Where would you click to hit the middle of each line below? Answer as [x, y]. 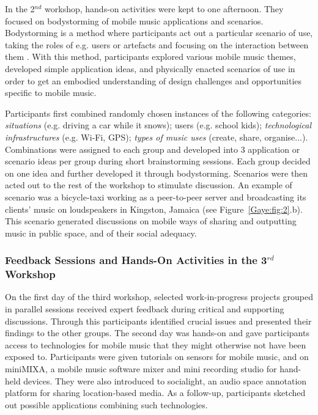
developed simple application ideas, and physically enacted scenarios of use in [150, 68]
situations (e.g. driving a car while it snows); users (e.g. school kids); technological [158, 125]
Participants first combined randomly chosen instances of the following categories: [158, 113]
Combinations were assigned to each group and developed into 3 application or [153, 149]
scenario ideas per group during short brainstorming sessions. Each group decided [158, 161]
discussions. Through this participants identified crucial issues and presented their [158, 321]
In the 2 [20, 9]
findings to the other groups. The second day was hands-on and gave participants [157, 333]
